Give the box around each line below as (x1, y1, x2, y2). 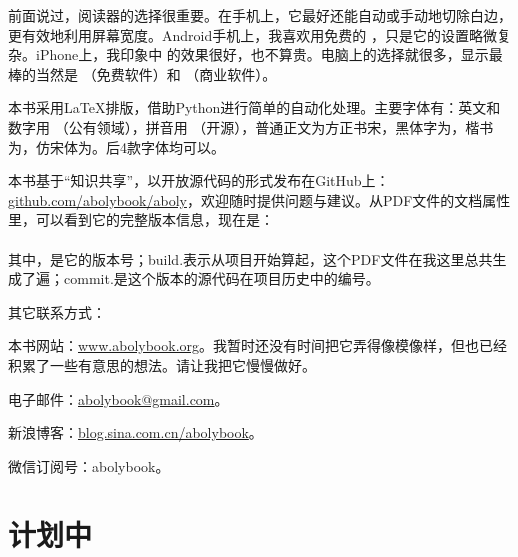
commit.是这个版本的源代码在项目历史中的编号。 (63, 268, 380, 289)
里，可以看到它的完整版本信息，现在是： (8, 209, 274, 230)
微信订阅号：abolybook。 (8, 455, 170, 476)
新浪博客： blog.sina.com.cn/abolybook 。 (8, 422, 263, 443)
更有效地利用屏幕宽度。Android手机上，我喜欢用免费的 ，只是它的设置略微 (8, 24, 497, 45)
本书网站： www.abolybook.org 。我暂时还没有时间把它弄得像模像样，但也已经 (8, 335, 508, 356)
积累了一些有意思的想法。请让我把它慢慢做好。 (8, 354, 316, 375)
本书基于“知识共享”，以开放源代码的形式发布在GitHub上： (8, 170, 390, 191)
